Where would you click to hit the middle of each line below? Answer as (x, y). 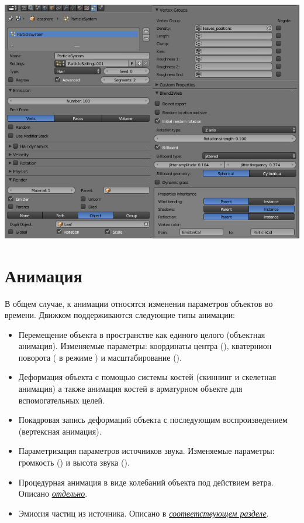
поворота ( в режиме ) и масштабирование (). (100, 357)
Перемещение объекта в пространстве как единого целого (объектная (142, 334)
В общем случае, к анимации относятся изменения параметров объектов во (139, 303)
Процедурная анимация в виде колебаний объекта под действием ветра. (146, 482)
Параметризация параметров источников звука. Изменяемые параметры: (146, 451)
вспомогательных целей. (61, 400)
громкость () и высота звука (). (74, 462)
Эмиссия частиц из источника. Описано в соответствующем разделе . (144, 513)
